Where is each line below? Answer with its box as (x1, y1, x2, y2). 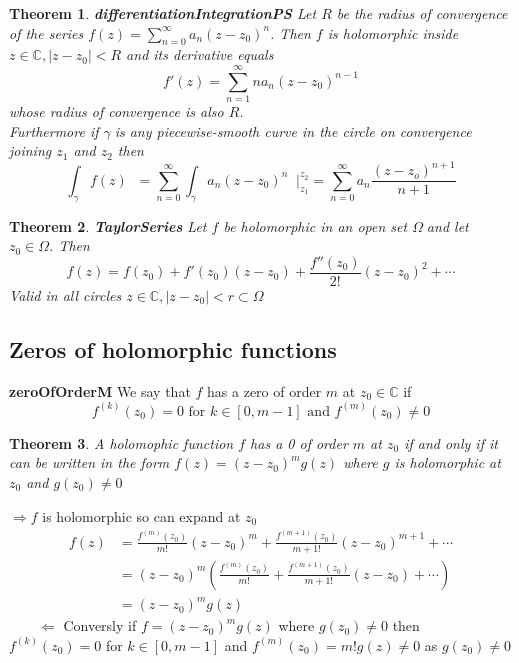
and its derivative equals (126, 44, 274, 65)
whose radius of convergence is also (9, 101, 224, 122)
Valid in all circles (9, 284, 122, 305)
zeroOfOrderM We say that (9, 380, 191, 401)
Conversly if (63, 615, 137, 636)
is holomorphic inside (327, 22, 459, 43)
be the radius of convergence (336, 3, 508, 23)
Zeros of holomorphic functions (9, 333, 337, 364)
